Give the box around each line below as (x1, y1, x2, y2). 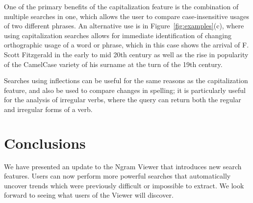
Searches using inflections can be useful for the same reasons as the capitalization (4, 75, 248, 86)
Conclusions (4, 133, 86, 153)
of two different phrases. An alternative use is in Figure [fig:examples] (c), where (4, 21, 244, 31)
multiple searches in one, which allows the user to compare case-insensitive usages (4, 11, 250, 21)
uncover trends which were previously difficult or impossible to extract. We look (4, 180, 244, 190)
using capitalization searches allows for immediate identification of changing (4, 30, 231, 40)
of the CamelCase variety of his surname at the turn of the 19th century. (4, 59, 223, 69)
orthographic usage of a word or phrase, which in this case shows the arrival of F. (4, 40, 249, 50)
